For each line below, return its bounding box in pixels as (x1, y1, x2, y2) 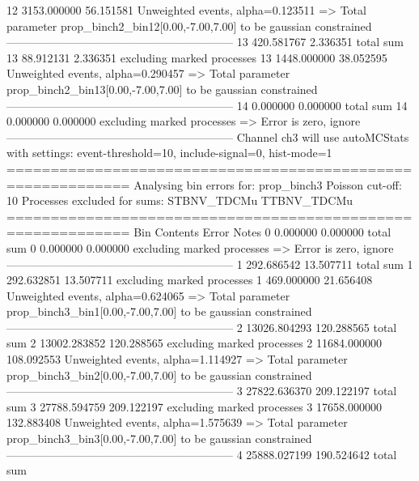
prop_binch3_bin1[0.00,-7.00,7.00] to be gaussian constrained (6, 303, 312, 320)
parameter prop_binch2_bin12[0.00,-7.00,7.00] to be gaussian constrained (6, 17, 372, 34)
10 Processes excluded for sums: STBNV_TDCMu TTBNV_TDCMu (6, 192, 353, 209)
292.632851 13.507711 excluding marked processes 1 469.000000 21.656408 (6, 271, 373, 288)
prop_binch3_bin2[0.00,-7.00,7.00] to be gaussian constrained (6, 366, 312, 383)
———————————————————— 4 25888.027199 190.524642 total (6, 445, 397, 462)
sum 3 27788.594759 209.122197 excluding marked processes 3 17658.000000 (6, 398, 382, 415)
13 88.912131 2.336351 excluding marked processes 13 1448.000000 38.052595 (6, 49, 387, 66)
